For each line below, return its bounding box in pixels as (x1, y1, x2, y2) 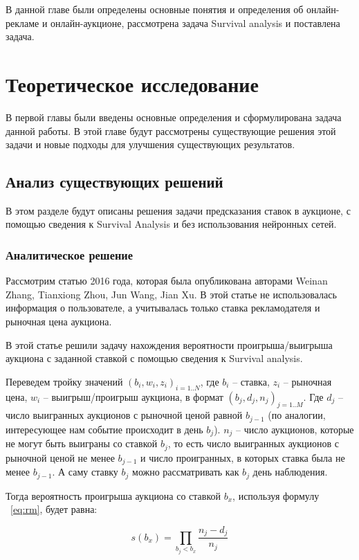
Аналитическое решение (6, 246, 134, 263)
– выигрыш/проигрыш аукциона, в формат (43, 389, 223, 404)
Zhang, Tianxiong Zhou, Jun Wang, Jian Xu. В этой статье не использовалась (6, 287, 337, 301)
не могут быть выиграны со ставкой (6, 436, 158, 451)
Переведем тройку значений (6, 374, 123, 388)
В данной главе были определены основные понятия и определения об (6, 2, 304, 16)
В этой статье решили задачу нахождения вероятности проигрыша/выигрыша (6, 337, 333, 352)
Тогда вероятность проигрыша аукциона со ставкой (6, 488, 221, 503)
